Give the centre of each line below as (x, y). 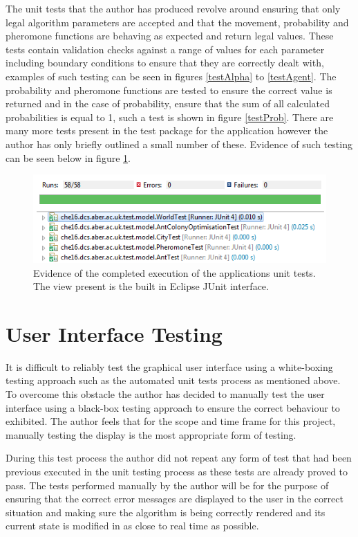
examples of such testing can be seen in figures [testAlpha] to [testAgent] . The (171, 76)
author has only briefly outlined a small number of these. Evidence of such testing (179, 144)
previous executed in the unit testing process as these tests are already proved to (177, 472)
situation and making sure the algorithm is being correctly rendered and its (166, 512)
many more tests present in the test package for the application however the (167, 130)
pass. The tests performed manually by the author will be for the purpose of (167, 485)
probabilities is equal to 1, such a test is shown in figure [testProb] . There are (170, 117)
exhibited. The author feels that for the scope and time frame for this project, (171, 421)
